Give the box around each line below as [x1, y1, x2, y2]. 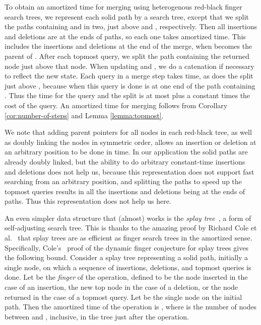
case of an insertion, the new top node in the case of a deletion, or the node [5, 282, 238, 292]
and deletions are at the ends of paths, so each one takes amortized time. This [5, 31, 246, 41]
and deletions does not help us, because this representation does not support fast [5, 166, 254, 177]
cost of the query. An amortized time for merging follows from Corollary [5, 100, 228, 110]
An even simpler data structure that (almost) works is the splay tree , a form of [5, 212, 251, 223]
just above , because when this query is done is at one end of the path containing [5, 80, 255, 91]
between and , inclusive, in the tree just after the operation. [5, 311, 189, 321]
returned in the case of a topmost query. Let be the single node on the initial [5, 291, 242, 302]
